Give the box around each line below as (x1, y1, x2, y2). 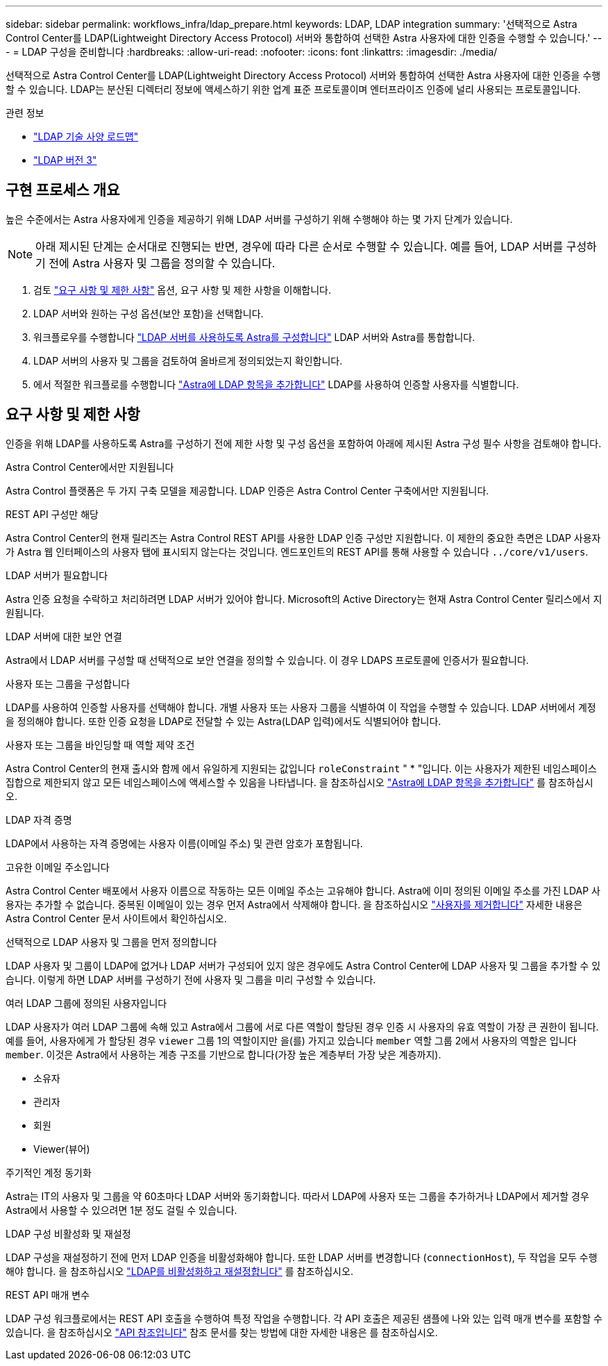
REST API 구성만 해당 (6, 508, 99, 520)
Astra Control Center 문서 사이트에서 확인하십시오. (6, 912, 227, 924)
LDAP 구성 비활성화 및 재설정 (6, 1227, 131, 1240)
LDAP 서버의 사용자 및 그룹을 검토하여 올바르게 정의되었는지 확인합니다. (33, 354, 343, 367)
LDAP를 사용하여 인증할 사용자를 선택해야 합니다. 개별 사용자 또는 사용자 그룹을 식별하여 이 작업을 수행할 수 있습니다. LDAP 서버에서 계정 (6, 701, 596, 713)
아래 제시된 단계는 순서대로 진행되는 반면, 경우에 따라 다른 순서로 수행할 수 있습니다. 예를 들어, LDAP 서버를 (35, 239, 564, 253)
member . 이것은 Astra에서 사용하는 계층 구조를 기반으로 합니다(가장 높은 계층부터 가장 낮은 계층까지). (6, 1048, 441, 1060)
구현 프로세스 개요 (6, 181, 120, 199)
